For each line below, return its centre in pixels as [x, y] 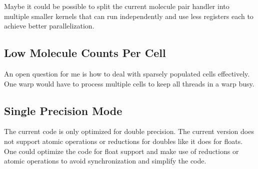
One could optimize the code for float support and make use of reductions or [121, 151]
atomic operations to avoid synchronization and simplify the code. [105, 161]
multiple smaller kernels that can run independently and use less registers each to [129, 16]
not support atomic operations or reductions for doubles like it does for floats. [123, 141]
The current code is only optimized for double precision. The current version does [129, 131]
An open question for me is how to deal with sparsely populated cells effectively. [127, 73]
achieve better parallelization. [49, 26]
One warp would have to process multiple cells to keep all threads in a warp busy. [129, 83]
